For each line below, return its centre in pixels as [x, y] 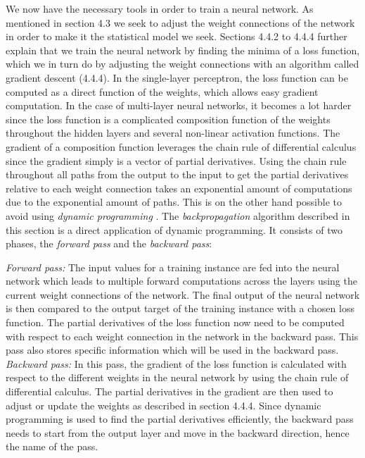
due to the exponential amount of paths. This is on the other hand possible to [174, 202]
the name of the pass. [52, 446]
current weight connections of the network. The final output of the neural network [183, 294]
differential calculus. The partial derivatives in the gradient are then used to [169, 391]
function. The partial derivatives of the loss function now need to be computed [175, 322]
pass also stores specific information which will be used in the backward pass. [172, 350]
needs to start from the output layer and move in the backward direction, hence [178, 432]
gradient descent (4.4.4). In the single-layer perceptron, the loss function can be [177, 77]
